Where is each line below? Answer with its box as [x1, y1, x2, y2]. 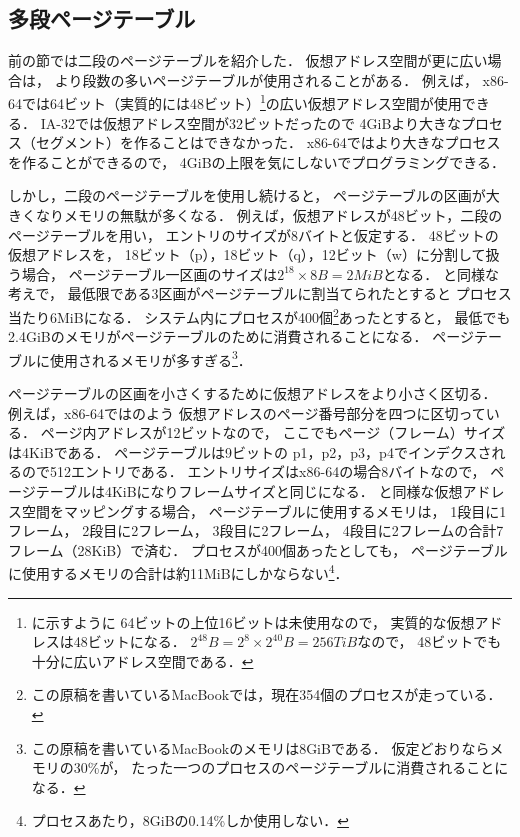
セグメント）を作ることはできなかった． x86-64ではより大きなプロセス [35, 132, 501, 153]
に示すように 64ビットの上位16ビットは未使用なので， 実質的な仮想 [31, 611, 475, 632]
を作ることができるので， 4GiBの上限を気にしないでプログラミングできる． [8, 151, 505, 172]
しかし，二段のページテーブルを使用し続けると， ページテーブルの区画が [8, 185, 486, 206]
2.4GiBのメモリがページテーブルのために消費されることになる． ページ [8, 326, 474, 347]
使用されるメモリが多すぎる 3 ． [49, 346, 252, 370]
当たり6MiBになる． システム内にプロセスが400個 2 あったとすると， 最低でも [8, 303, 511, 327]
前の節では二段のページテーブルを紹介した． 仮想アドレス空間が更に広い [8, 50, 488, 71]
